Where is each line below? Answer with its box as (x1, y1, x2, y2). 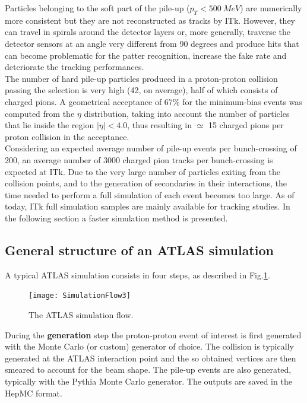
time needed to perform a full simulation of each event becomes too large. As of (5, 188, 295, 201)
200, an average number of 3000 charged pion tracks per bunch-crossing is (5, 153, 273, 166)
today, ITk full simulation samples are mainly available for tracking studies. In (5, 200, 290, 212)
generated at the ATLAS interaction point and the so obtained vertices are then (5, 351, 296, 364)
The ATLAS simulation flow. (29, 308, 134, 321)
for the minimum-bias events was (182, 95, 302, 107)
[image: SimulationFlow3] (29, 291, 131, 300)
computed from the (5, 107, 75, 119)
